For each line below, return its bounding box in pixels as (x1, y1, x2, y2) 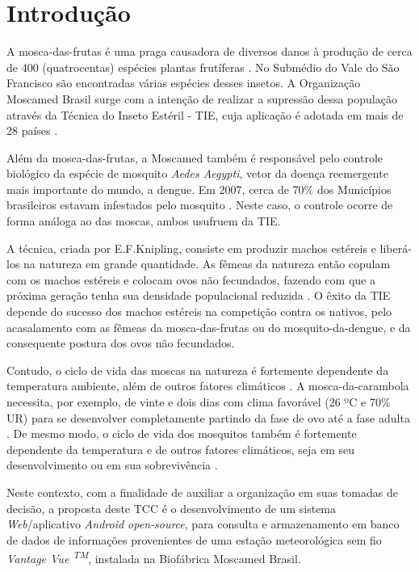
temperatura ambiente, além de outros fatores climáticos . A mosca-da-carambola (6, 377, 409, 394)
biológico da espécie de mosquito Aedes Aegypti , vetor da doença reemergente (6, 165, 388, 182)
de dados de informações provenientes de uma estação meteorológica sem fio (6, 531, 382, 548)
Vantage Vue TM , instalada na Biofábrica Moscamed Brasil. (6, 548, 301, 566)
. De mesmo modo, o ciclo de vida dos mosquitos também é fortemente (6, 425, 357, 442)
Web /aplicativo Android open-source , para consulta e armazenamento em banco (6, 515, 400, 532)
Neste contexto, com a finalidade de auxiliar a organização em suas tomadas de (6, 483, 398, 500)
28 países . (6, 122, 58, 139)
